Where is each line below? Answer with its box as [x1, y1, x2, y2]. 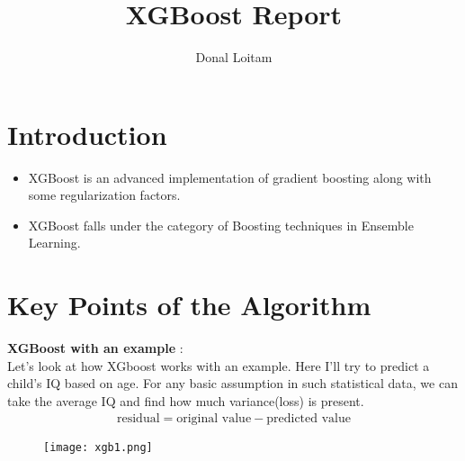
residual [116, 411, 160, 425]
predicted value [266, 411, 351, 425]
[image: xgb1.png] [43, 440, 153, 454]
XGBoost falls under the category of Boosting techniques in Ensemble [28, 215, 414, 234]
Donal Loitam [195, 48, 273, 67]
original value [176, 411, 252, 425]
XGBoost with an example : [7, 339, 183, 357]
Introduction [7, 115, 167, 152]
